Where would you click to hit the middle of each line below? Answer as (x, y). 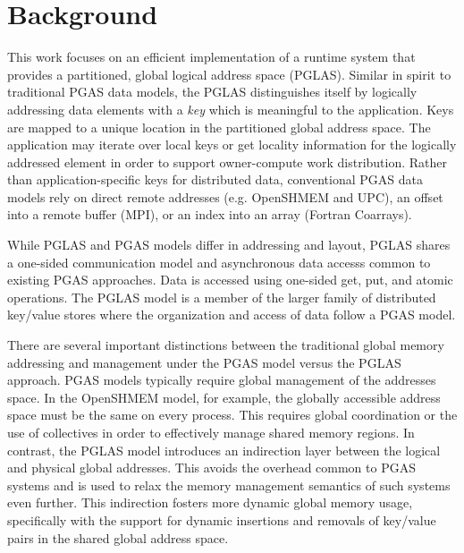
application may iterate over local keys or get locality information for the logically (232, 145)
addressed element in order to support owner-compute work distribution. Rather (227, 162)
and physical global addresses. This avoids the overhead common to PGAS (211, 468)
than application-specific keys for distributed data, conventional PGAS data (215, 179)
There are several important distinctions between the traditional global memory (226, 345)
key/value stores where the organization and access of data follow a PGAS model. (232, 315)
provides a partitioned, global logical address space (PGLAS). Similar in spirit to (229, 74)
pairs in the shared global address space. (118, 537)
